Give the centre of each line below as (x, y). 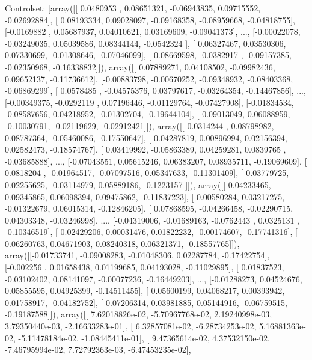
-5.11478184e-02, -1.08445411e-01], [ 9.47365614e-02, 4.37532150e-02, (144, 337)
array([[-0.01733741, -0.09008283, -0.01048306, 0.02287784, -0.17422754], (137, 255)
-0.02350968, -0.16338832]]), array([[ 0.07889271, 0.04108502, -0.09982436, (140, 66)
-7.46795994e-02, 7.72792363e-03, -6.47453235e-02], (98, 349)
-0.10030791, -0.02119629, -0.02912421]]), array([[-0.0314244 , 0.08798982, (139, 125)
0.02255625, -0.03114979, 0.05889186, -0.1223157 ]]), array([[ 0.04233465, (138, 184)
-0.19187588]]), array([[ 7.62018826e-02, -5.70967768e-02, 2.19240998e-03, (139, 314)
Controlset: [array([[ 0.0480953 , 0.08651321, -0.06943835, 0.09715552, (133, 8)
